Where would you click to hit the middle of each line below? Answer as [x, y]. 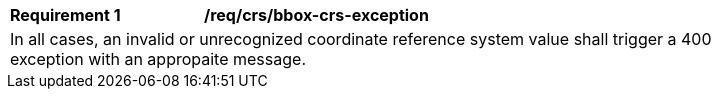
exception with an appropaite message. [158, 59]
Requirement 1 [65, 15]
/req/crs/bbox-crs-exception [316, 15]
